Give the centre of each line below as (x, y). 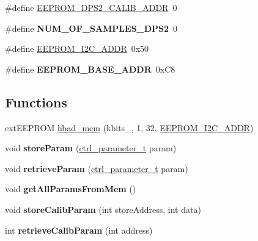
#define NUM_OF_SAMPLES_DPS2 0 (91, 28)
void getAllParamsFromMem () (71, 189)
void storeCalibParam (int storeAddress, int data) (103, 209)
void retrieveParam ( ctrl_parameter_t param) (97, 168)
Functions (36, 102)
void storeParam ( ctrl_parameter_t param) (91, 148)
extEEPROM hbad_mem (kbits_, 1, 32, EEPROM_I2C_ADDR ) (129, 127)
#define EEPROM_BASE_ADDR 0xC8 (90, 69)
